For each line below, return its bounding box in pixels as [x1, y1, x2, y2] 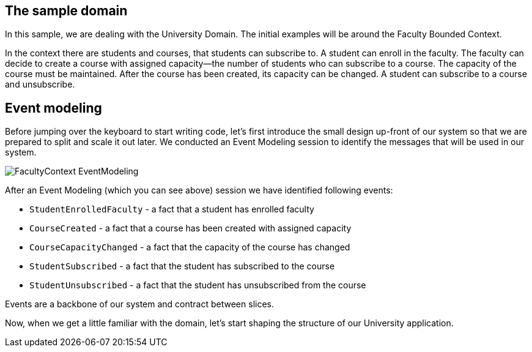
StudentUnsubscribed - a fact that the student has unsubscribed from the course [29, 280, 366, 291]
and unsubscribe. [5, 79, 75, 90]
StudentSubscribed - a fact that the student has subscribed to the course [29, 261, 335, 272]
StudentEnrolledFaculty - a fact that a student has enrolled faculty [29, 204, 314, 215]
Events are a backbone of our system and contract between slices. [5, 299, 274, 310]
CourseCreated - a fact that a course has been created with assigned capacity [29, 223, 352, 234]
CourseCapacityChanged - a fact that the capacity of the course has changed [29, 242, 350, 253]
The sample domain [5, 3, 128, 18]
